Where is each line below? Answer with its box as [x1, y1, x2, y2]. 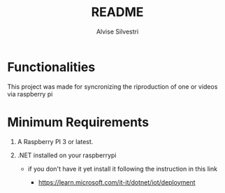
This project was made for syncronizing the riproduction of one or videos [7, 82, 218, 91]
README [91, 4, 144, 20]
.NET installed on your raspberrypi [17, 151, 117, 159]
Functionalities [7, 59, 96, 75]
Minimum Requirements [7, 114, 150, 130]
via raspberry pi [7, 90, 53, 98]
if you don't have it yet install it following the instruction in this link [27, 164, 218, 173]
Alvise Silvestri [96, 27, 139, 36]
